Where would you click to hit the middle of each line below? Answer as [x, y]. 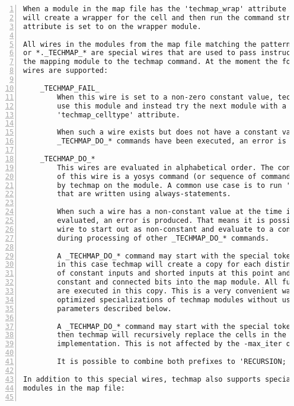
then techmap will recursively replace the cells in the [172, 335]
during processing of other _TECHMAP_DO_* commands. [163, 238]
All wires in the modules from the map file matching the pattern [157, 44]
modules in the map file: [74, 388]
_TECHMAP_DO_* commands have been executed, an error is [172, 141]
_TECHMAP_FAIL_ [70, 88]
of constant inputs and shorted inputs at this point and [174, 274]
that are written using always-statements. [144, 194]
